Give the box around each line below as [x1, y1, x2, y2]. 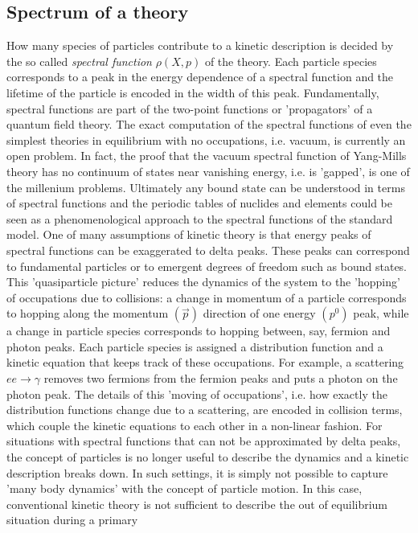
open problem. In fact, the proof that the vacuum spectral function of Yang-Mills [6, 147, 407, 164]
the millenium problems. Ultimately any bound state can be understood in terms [6, 178, 405, 195]
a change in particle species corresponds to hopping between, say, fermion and [6, 322, 391, 339]
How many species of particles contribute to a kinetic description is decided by [6, 37, 394, 54]
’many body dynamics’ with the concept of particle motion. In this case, [6, 480, 363, 497]
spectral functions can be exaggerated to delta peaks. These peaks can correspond [6, 241, 410, 258]
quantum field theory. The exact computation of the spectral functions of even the [6, 116, 412, 133]
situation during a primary [6, 511, 138, 528]
